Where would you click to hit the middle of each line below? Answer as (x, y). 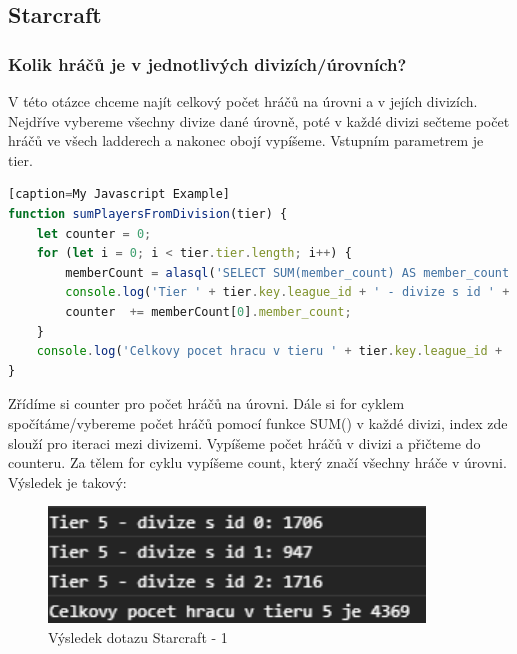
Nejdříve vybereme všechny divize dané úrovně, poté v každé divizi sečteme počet (259, 120)
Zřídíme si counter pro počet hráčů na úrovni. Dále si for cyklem (206, 403)
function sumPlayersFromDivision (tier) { (148, 213)
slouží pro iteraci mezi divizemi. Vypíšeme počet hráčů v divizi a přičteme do (244, 442)
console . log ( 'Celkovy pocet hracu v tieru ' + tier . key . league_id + (269, 351)
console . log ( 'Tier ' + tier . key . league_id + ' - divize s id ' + (287, 292)
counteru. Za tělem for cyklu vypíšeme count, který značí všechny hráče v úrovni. (257, 462)
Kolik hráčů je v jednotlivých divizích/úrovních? (207, 63)
